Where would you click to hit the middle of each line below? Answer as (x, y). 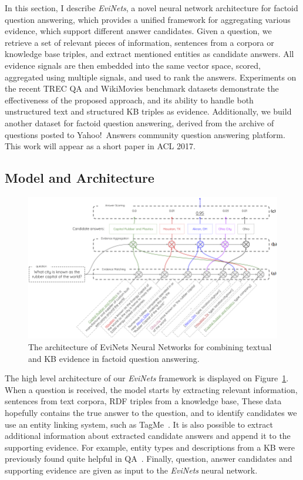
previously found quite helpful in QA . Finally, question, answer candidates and (149, 459)
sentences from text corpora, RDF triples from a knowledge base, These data (143, 401)
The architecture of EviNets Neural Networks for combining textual (150, 346)
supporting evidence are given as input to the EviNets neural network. (131, 470)
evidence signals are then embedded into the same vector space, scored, (133, 65)
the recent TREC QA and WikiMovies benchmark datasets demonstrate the (142, 88)
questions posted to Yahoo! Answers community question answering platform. (145, 134)
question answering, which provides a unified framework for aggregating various (148, 19)
